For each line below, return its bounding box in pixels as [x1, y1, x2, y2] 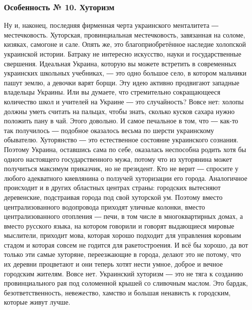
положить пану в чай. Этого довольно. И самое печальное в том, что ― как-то [4, 116, 238, 126]
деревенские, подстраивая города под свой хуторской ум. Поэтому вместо [4, 192, 223, 202]
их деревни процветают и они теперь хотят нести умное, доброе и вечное [4, 259, 223, 269]
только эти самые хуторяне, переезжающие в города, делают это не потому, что [4, 249, 241, 259]
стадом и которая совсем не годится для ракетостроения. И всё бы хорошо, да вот [4, 239, 248, 250]
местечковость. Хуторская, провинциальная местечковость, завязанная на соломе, [4, 29, 245, 39]
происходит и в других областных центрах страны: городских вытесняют [4, 182, 221, 193]
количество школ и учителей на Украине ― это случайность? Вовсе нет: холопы [4, 96, 244, 106]
